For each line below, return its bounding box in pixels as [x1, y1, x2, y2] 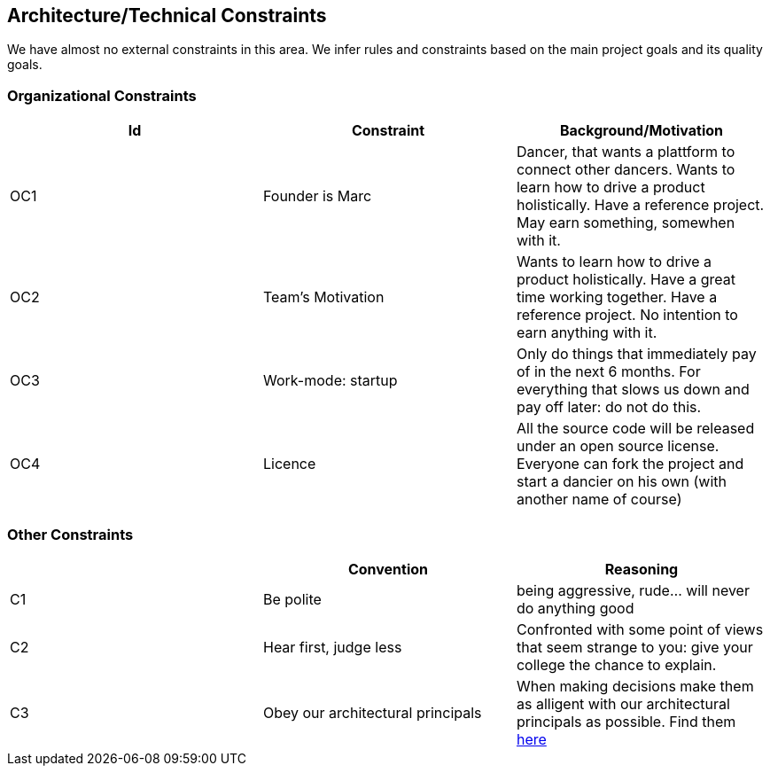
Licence [262, 455, 316, 473]
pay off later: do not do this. [516, 398, 702, 417]
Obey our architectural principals [262, 703, 482, 722]
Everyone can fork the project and [516, 455, 744, 473]
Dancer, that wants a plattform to [516, 143, 735, 161]
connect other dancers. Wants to [516, 160, 735, 179]
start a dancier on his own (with [516, 472, 727, 491]
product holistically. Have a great [516, 270, 736, 289]
